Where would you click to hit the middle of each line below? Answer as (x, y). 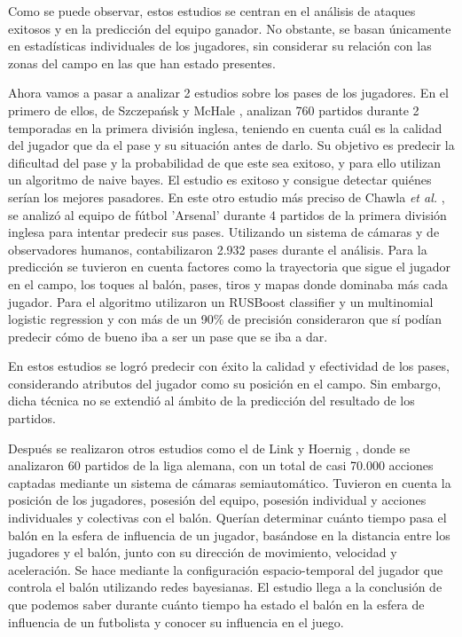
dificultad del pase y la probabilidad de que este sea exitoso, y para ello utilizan (225, 162)
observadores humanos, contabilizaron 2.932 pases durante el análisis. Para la (218, 249)
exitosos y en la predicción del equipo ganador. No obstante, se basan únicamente (230, 28)
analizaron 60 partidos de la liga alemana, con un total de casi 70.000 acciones (221, 465)
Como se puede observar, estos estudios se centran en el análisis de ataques (212, 11)
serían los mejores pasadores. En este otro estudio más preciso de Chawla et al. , (227, 197)
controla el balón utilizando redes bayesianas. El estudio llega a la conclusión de (225, 587)
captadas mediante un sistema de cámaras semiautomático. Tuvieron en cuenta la (230, 482)
